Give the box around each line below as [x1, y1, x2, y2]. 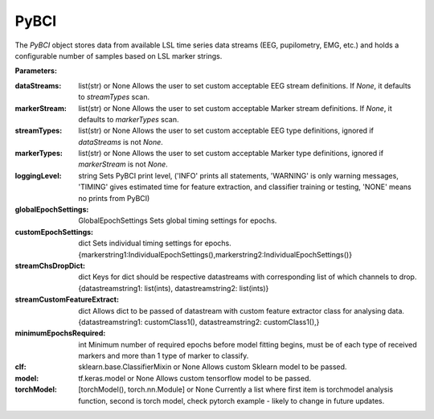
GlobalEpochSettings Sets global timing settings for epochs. [78, 216, 277, 225]
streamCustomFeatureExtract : [14, 294, 120, 305]
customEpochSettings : [14, 227, 94, 236]
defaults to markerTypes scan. [78, 114, 179, 124]
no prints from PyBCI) [78, 193, 150, 203]
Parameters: [14, 66, 58, 76]
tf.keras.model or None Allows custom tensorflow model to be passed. [78, 373, 311, 383]
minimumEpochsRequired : [14, 328, 106, 338]
